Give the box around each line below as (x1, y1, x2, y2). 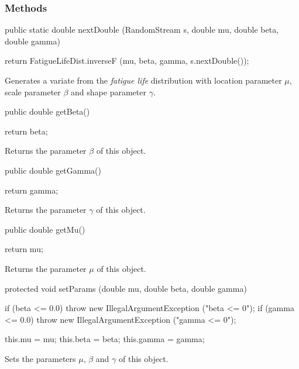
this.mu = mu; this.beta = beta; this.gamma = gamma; (5, 333, 205, 345)
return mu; (5, 243, 43, 255)
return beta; (5, 125, 48, 137)
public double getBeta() (5, 105, 90, 118)
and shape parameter (71, 85, 146, 98)
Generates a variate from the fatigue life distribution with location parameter (5, 74, 282, 86)
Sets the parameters (5, 352, 76, 364)
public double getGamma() (5, 164, 102, 176)
